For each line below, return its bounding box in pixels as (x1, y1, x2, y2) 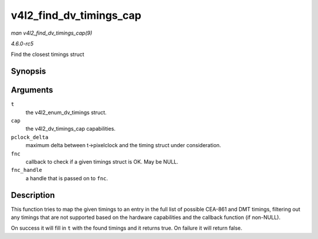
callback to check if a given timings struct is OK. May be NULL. (25, 158, 179, 165)
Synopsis (11, 67, 47, 77)
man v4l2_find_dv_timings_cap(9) (11, 29, 92, 36)
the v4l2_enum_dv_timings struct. (25, 109, 107, 116)
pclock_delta (11, 134, 49, 141)
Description (11, 190, 55, 200)
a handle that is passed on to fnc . (25, 174, 108, 182)
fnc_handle (11, 167, 42, 174)
